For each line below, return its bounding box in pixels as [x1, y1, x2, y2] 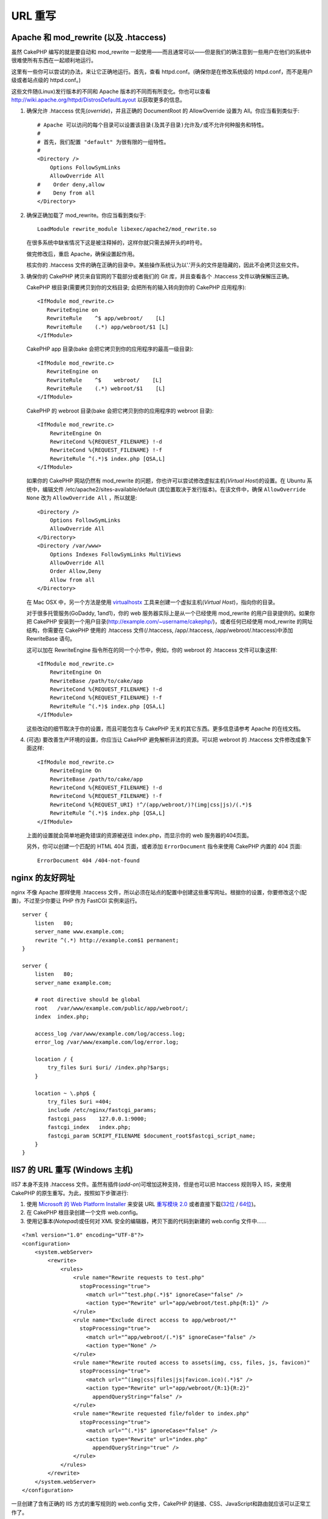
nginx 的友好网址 [11, 873, 75, 883]
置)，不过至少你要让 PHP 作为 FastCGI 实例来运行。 [11, 897, 141, 904]
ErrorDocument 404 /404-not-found [37, 857, 140, 864]
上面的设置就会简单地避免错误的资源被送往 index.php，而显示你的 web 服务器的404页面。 [26, 831, 252, 838]
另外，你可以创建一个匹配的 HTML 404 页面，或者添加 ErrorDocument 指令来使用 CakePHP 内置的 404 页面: [26, 843, 302, 850]
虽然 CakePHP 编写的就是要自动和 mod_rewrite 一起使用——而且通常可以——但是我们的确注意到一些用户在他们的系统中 [11, 49, 312, 56]
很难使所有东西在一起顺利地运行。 [11, 57, 97, 64]
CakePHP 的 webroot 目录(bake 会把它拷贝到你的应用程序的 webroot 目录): [26, 407, 214, 414]
